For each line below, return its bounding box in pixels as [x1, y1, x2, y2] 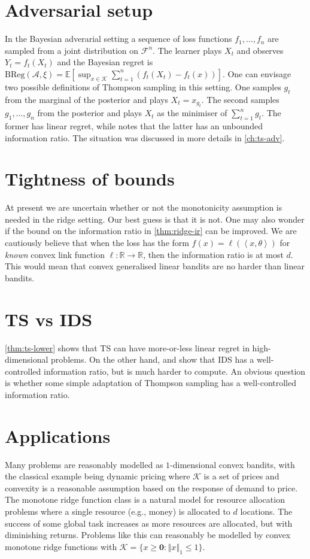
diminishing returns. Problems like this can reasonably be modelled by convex [5, 528, 291, 541]
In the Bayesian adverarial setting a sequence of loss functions [5, 32, 232, 45]
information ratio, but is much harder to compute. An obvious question [43, 364, 306, 377]
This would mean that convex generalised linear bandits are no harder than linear [5, 260, 305, 272]
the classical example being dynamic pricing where [5, 470, 190, 482]
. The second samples [201, 93, 279, 105]
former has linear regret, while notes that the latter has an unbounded [5, 119, 263, 132]
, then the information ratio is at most [143, 248, 284, 260]
